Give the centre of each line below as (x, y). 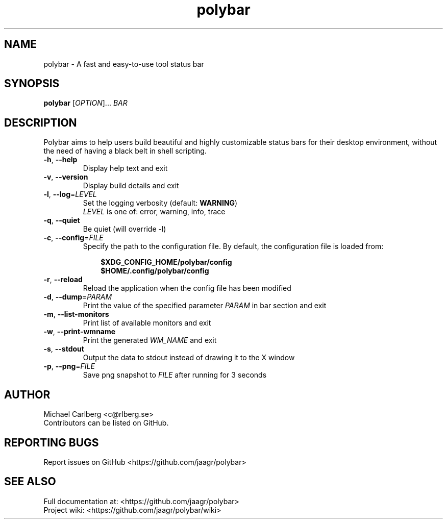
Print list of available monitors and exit (147, 323)
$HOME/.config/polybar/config (155, 271)
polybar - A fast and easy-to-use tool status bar (124, 64)
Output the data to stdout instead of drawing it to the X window (189, 358)
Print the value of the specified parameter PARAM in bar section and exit (205, 306)
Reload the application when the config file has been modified (187, 288)
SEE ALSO (30, 482)
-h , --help (60, 160)
